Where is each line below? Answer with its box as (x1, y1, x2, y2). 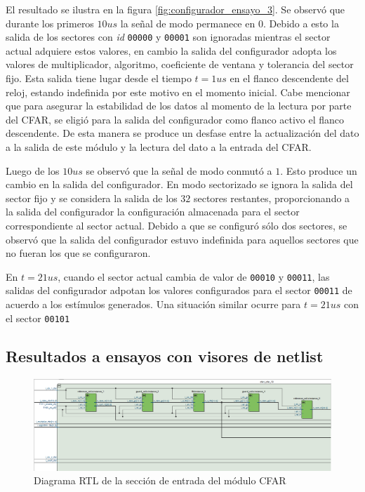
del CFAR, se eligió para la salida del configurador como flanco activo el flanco (6, 112, 345, 126)
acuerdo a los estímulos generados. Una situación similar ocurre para (6, 297, 301, 312)
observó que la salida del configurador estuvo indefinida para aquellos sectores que (6, 232, 359, 246)
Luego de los (6, 163, 60, 178)
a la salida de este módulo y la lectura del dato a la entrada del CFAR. (6, 140, 312, 154)
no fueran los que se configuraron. (6, 246, 151, 260)
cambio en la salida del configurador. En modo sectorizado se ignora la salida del (6, 177, 353, 192)
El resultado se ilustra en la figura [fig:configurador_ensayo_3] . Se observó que (6, 2, 345, 16)
